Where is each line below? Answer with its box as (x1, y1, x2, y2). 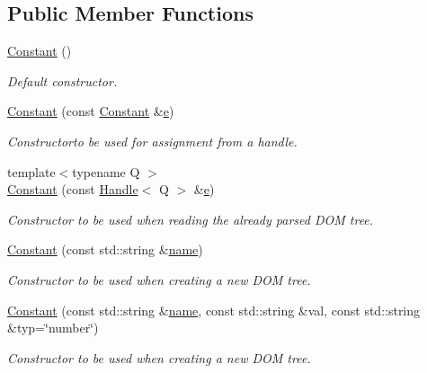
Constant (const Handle (7, 180, 138, 199)
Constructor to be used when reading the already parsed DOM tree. (7, 209, 374, 228)
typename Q (72, 162, 140, 181)
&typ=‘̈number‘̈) (7, 318, 99, 337)
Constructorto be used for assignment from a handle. (7, 131, 298, 150)
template (7, 162, 56, 181)
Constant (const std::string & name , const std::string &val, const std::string (7, 300, 421, 319)
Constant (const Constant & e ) (7, 102, 174, 120)
